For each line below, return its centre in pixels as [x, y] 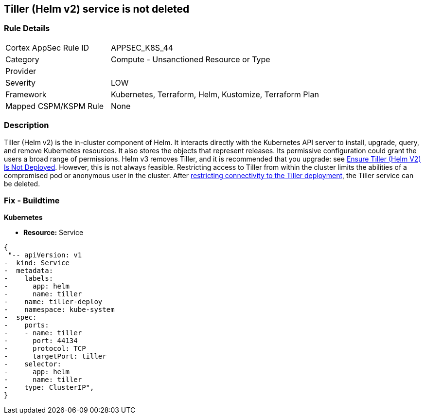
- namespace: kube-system [59, 310]
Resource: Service [53, 233]
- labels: [29, 279]
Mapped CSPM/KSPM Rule [55, 106]
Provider [21, 71]
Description [27, 125]
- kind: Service [37, 263]
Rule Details [27, 28]
